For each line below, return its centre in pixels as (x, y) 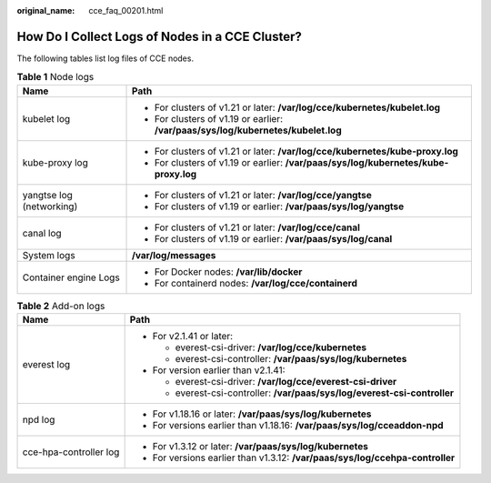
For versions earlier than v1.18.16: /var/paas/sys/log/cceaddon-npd (298, 426)
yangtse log (47, 195)
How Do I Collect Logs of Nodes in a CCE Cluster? (159, 36)
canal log (42, 233)
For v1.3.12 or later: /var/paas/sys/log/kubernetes (260, 447)
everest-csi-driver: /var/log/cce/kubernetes (271, 347)
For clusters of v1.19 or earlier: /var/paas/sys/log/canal (274, 238)
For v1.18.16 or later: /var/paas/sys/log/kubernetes (262, 414)
